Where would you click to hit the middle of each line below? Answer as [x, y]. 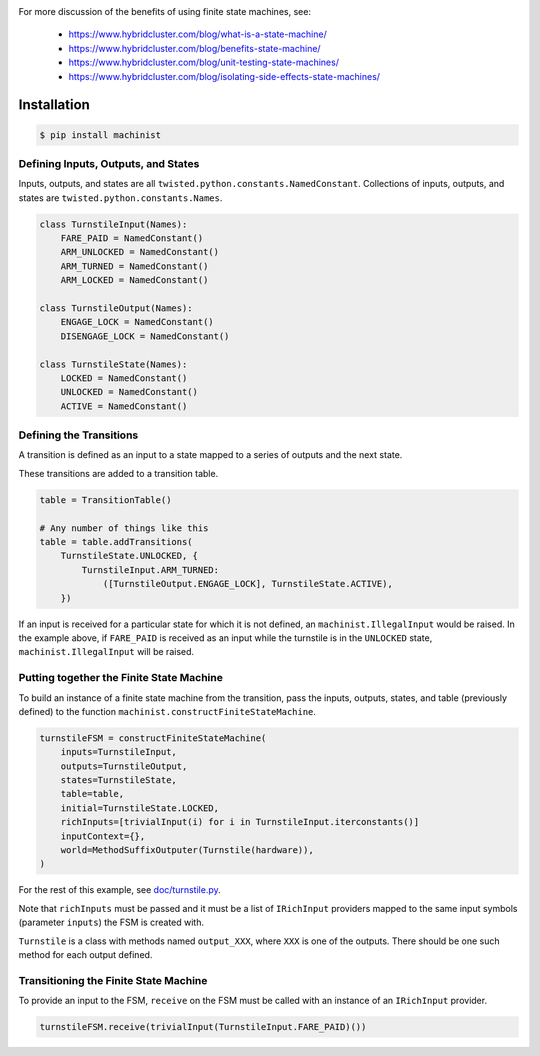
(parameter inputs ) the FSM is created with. [111, 922]
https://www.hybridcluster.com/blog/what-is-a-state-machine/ [197, 34]
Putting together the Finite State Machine [121, 678]
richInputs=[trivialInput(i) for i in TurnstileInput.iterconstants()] [240, 822]
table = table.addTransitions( [116, 542]
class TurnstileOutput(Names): [116, 308]
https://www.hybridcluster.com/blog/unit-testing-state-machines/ [204, 62]
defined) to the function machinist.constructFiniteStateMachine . [167, 711]
